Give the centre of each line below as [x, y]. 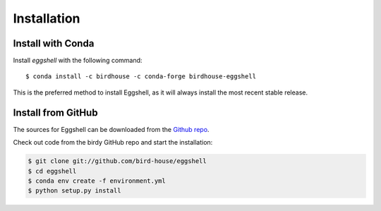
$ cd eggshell [52, 171]
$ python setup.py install [74, 191]
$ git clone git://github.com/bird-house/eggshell [117, 161]
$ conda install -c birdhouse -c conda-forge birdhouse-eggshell [141, 77]
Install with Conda [54, 43]
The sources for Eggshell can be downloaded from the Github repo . [111, 129]
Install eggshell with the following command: [78, 61]
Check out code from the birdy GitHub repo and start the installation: [113, 143]
